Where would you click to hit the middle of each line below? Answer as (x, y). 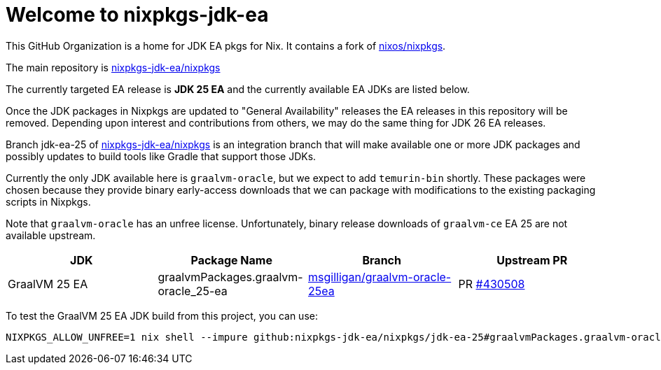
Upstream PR (532, 260)
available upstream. (51, 235)
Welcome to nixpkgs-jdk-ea (137, 15)
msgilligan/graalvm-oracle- (380, 277)
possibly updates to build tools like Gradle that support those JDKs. (161, 156)
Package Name (231, 260)
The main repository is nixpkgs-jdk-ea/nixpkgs (113, 67)
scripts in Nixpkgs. (48, 201)
